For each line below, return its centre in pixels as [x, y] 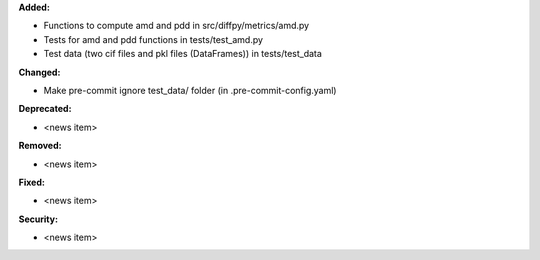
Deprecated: [45, 109]
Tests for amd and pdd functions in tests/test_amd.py [153, 39]
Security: [38, 219]
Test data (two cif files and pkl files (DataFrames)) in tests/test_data [182, 54]
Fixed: [31, 182]
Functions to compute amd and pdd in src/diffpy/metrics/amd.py [176, 26]
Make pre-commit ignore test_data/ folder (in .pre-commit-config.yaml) [190, 90]
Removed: [40, 146]
